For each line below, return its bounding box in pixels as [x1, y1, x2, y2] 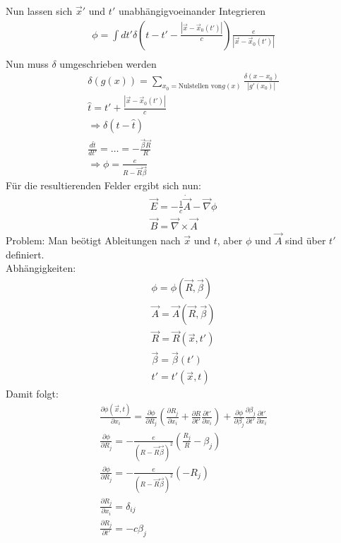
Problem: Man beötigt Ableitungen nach [6, 233, 181, 248]
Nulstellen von [178, 83, 222, 90]
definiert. [6, 246, 44, 261]
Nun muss [6, 56, 49, 71]
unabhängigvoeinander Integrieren [118, 4, 266, 18]
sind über [285, 233, 326, 248]
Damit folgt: [6, 386, 59, 401]
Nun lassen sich [6, 4, 73, 18]
